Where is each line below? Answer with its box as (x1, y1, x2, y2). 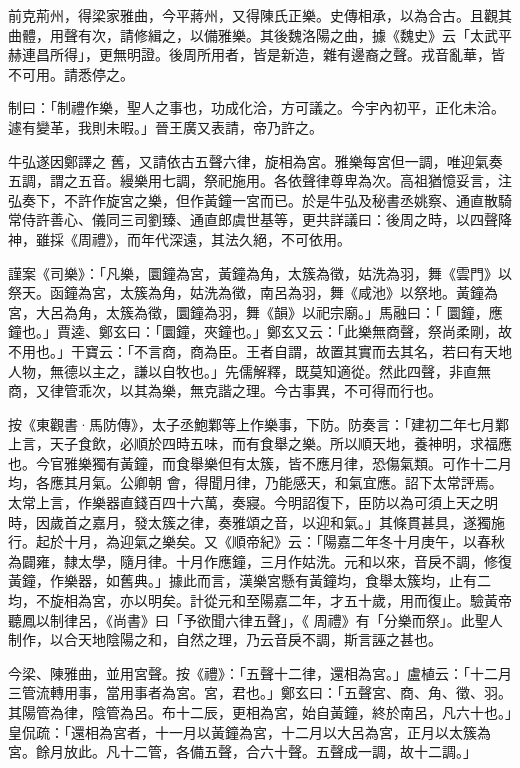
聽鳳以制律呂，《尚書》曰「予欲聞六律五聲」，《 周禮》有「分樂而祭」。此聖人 (8, 609, 503, 630)
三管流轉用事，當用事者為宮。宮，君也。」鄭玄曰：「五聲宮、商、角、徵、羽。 (8, 682, 512, 703)
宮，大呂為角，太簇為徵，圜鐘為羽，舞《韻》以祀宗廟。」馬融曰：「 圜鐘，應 (8, 301, 503, 322)
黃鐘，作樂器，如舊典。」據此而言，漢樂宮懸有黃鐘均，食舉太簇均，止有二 (8, 570, 491, 591)
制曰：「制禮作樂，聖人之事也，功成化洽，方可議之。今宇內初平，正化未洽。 (8, 97, 505, 118)
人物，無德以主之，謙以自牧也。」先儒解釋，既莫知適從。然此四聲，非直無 (8, 360, 491, 381)
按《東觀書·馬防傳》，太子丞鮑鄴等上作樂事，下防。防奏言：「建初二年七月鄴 (8, 413, 509, 434)
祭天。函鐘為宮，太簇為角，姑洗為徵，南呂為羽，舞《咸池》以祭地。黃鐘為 (8, 282, 498, 303)
